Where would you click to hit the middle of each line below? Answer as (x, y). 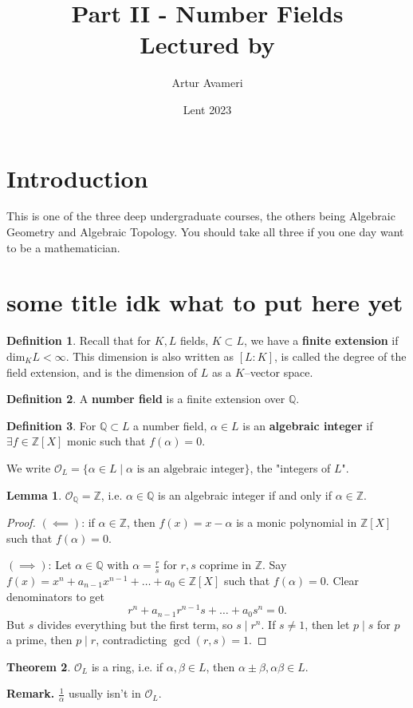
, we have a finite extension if (321, 340)
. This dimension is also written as (150, 356)
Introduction (77, 178)
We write (29, 467)
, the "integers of (290, 467)
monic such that (106, 441)
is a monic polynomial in (297, 522)
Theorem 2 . (39, 666)
